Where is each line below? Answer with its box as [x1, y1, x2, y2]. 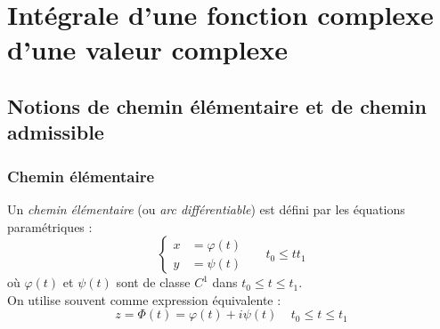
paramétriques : [7, 217, 93, 236]
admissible [7, 118, 104, 146]
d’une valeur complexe [7, 31, 289, 68]
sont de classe [116, 273, 191, 292]
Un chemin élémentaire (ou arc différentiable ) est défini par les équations [7, 199, 405, 218]
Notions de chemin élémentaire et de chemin [7, 92, 427, 119]
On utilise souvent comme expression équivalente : [7, 290, 281, 309]
